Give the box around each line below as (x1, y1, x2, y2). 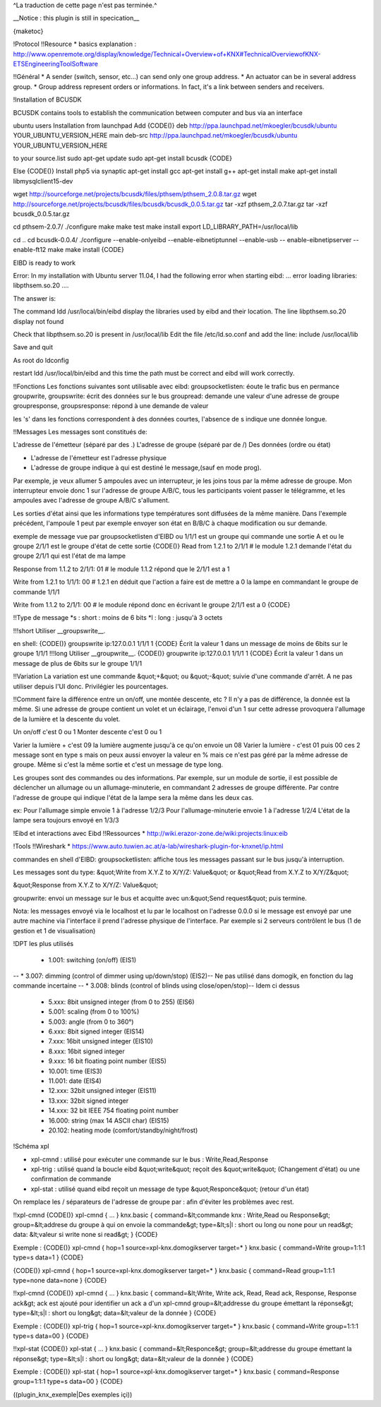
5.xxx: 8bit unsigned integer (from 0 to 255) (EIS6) (48, 998, 195, 1006)
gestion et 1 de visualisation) (13, 926, 96, 935)
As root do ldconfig (13, 356, 70, 364)
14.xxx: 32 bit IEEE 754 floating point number (48, 1106, 179, 1115)
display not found (13, 317, 64, 325)
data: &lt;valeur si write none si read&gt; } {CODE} (13, 1231, 158, 1239)
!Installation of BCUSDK (13, 95, 82, 104)
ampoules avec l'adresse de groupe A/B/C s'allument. (13, 496, 170, 505)
